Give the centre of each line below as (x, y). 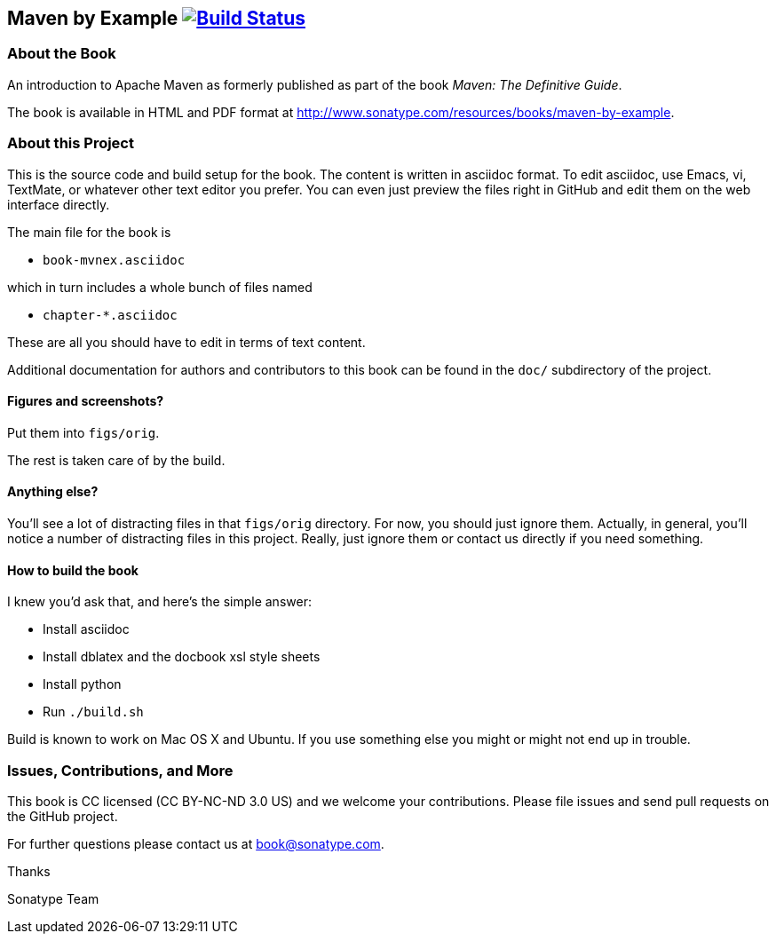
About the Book (62, 54)
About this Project (71, 143)
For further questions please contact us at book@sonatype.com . (196, 843)
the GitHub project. (63, 816)
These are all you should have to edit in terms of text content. (186, 342)
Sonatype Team (53, 898)
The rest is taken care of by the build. (116, 460)
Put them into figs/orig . (83, 432)
